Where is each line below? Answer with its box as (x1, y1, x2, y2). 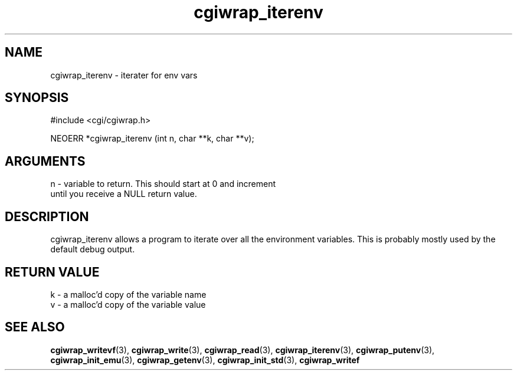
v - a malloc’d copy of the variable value (50, 299, 206, 310)
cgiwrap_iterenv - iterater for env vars (50, 70, 198, 80)
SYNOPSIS (5, 90, 69, 106)
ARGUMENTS (5, 153, 86, 169)
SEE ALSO (5, 320, 65, 335)
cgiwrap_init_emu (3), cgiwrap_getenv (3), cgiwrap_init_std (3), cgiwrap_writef (50, 354, 360, 365)
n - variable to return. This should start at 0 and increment (50, 179, 276, 189)
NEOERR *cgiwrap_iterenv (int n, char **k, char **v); (50, 133, 254, 144)
